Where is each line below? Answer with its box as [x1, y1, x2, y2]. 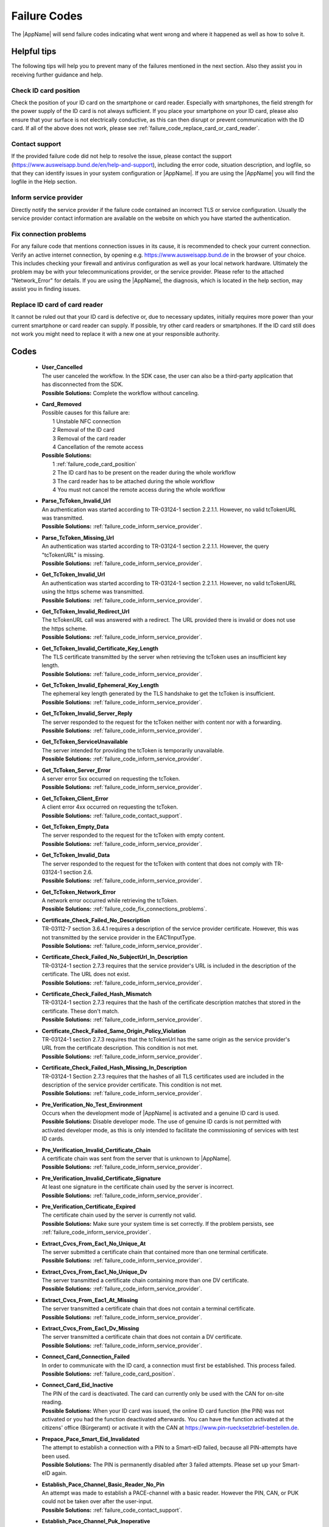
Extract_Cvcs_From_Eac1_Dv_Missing [41, 1325, 140, 1332]
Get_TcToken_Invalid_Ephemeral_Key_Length [41, 682, 159, 689]
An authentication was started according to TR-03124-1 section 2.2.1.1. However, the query [41, 542, 269, 550]
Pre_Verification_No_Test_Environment [41, 1101, 143, 1108]
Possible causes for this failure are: [41, 409, 130, 417]
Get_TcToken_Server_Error [41, 767, 111, 774]
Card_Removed [41, 400, 82, 407]
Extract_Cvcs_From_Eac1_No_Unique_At [41, 1240, 146, 1247]
